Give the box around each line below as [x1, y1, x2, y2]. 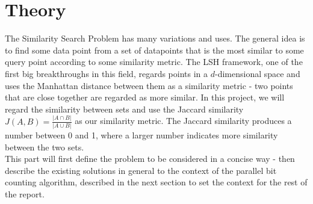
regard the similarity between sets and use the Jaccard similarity [5, 102, 244, 115]
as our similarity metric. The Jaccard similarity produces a [75, 114, 292, 127]
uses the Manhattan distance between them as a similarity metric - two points [5, 79, 293, 91]
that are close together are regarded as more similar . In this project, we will [5, 91, 285, 104]
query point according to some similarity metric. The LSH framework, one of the [5, 55, 303, 68]
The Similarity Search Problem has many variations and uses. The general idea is [5, 32, 305, 45]
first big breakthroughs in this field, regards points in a [5, 67, 208, 79]
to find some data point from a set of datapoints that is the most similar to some [5, 43, 304, 56]
